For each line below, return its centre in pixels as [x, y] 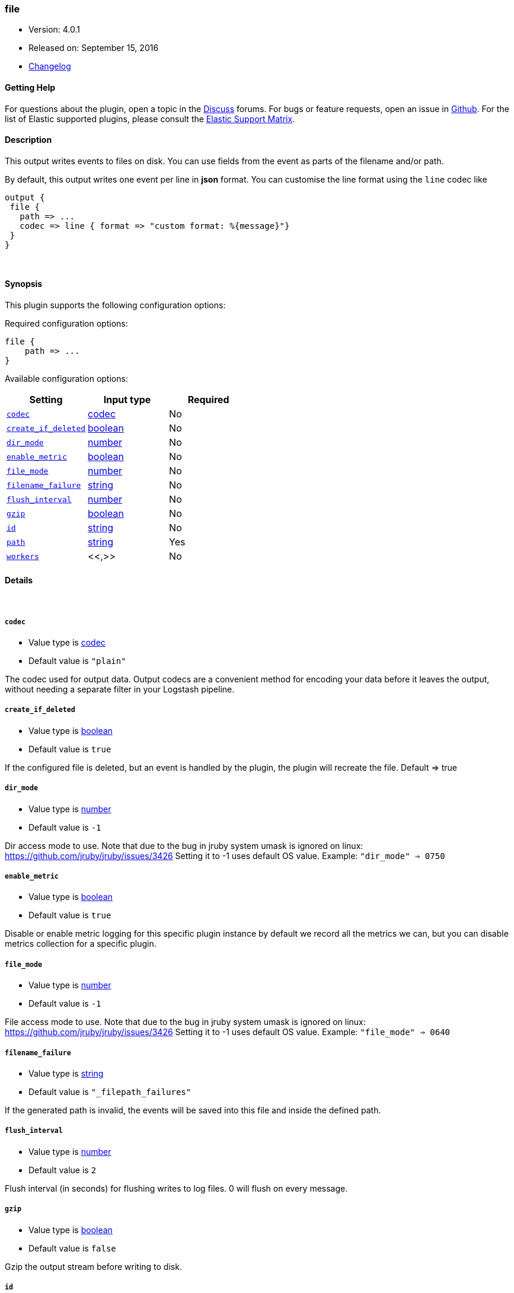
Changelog [50, 66]
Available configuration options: [66, 379]
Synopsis [24, 284]
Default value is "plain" [77, 661]
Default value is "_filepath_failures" [110, 1091]
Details [19, 580]
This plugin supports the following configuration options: [115, 305]
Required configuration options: [66, 324]
